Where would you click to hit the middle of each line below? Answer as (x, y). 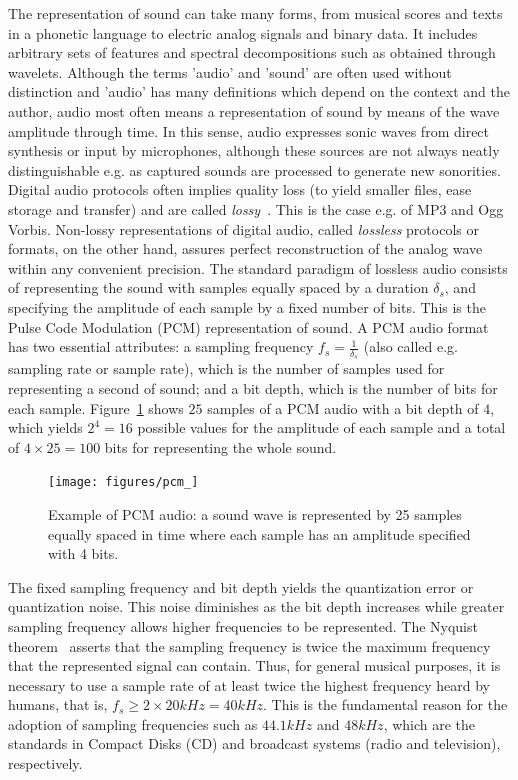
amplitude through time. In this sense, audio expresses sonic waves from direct (249, 130)
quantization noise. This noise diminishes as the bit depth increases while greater (256, 606)
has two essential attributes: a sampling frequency (161, 346)
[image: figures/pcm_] (123, 482)
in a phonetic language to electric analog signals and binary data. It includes (243, 32)
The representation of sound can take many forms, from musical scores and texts (255, 13)
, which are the (429, 723)
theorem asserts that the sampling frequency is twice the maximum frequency (249, 645)
